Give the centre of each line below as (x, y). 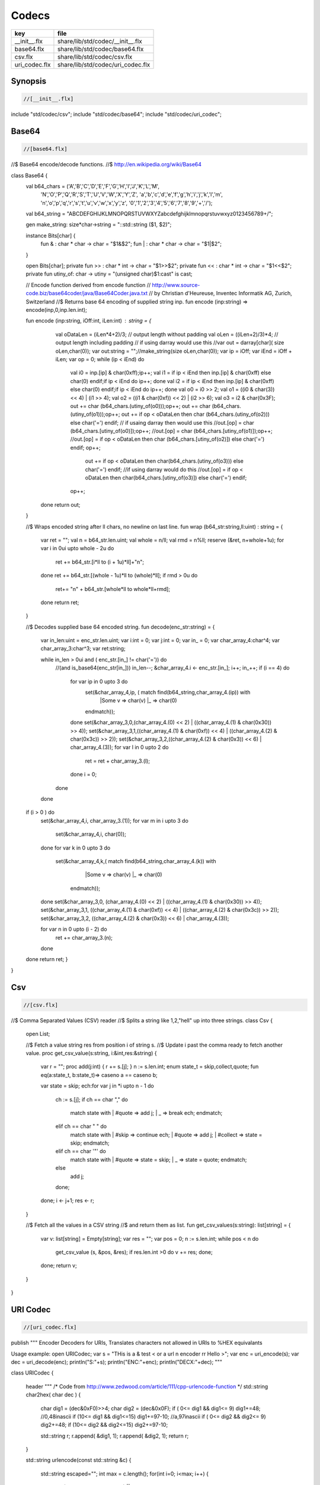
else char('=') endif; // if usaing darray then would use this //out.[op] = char (162, 422)
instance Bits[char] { (51, 235)
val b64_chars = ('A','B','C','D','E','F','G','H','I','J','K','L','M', (93, 186)
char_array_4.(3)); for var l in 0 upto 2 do (119, 747)
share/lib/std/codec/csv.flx (95, 56)
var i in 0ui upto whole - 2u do (77, 548)
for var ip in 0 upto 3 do (99, 681)
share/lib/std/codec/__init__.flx (100, 41)
